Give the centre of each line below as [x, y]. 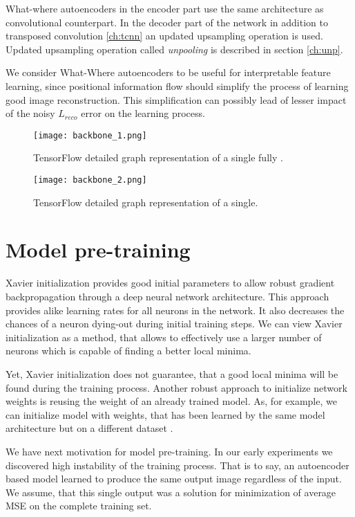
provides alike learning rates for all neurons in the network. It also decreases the [175, 310]
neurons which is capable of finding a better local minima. [128, 351]
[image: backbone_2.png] [90, 180]
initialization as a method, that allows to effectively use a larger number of [164, 337]
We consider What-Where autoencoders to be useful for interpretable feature [168, 72]
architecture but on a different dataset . [89, 428]
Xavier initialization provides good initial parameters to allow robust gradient [170, 283]
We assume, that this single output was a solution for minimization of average [171, 492]
